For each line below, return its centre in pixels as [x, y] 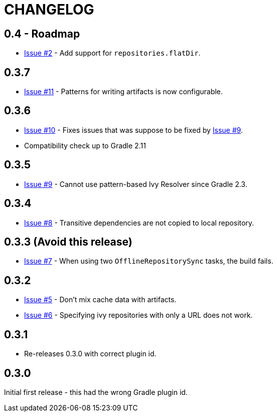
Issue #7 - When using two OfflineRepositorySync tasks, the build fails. [149, 261]
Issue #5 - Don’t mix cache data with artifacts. [100, 300]
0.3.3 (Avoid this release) [68, 242]
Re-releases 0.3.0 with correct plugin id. [90, 354]
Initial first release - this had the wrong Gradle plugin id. [96, 392]
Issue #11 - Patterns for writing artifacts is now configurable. [123, 92]
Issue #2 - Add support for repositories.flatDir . [112, 53]
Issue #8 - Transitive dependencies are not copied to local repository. [139, 223]
